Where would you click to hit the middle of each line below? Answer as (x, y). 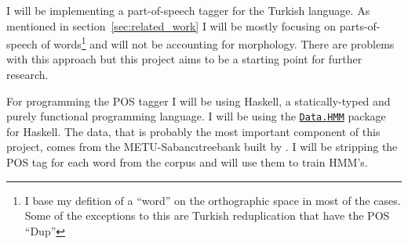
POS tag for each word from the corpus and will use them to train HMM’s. (187, 162)
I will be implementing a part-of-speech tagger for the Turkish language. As (188, 10)
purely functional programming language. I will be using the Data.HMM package (196, 116)
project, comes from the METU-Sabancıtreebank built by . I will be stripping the (202, 147)
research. (27, 75)
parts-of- (360, 25)
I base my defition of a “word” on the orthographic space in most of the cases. (213, 200)
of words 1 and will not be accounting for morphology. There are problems (218, 43)
